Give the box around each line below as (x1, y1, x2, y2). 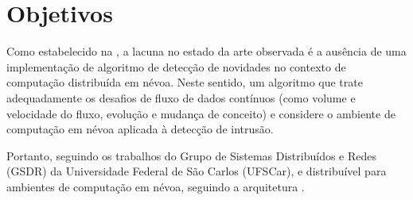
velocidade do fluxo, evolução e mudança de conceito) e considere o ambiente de (6, 105, 395, 121)
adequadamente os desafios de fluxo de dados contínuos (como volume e (6, 89, 356, 106)
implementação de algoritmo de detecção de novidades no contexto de (6, 58, 346, 75)
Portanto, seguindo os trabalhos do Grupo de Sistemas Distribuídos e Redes (6, 147, 377, 163)
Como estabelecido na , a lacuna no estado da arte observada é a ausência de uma (6, 43, 407, 60)
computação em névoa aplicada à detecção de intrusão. (6, 121, 274, 137)
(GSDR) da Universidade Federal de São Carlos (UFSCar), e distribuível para (6, 163, 387, 179)
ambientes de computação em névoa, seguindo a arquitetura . (6, 178, 305, 194)
